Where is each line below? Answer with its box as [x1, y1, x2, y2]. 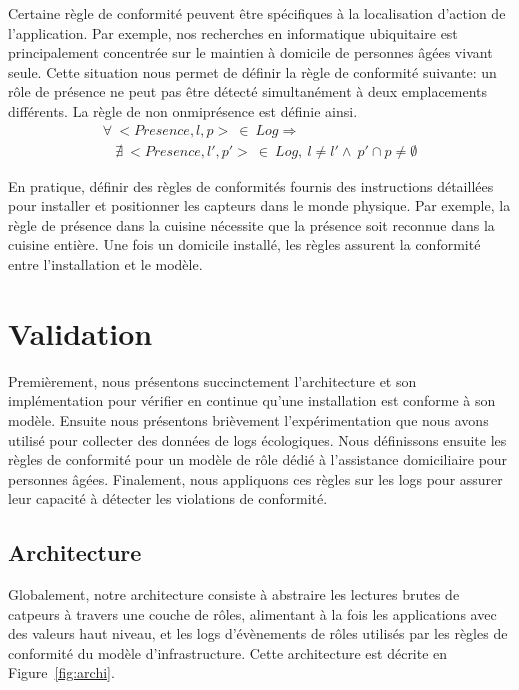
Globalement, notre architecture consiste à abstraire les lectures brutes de [8, 584, 460, 605]
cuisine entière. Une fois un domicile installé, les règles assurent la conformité [8, 234, 481, 255]
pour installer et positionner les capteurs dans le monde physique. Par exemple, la [8, 195, 511, 216]
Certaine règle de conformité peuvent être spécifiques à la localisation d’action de [8, 3, 506, 23]
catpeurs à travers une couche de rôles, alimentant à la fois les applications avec [8, 603, 497, 624]
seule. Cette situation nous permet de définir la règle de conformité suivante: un [8, 61, 497, 82]
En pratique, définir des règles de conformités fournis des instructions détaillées [8, 175, 494, 196]
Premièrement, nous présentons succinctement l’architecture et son [8, 370, 417, 391]
